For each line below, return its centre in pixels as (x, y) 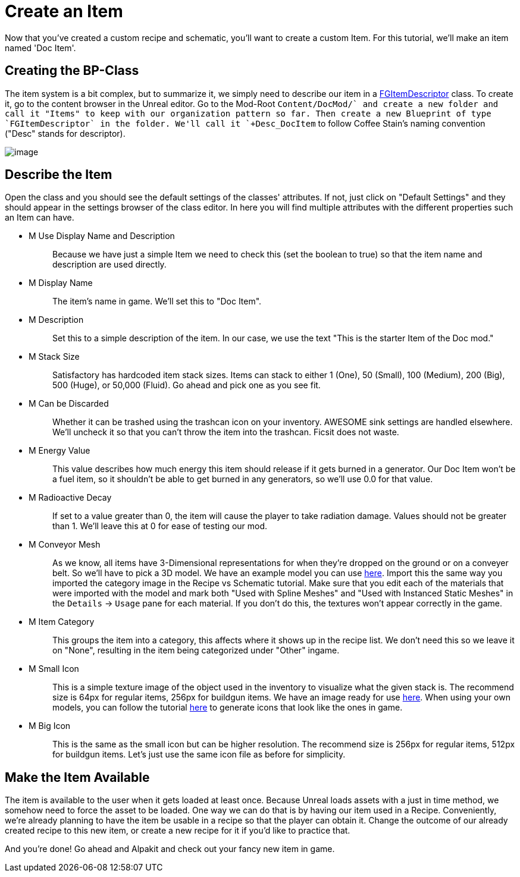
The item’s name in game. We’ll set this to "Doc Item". (157, 301)
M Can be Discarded (69, 404)
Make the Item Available (77, 777)
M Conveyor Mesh (65, 545)
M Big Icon (50, 726)
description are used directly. (109, 265)
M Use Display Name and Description (102, 236)
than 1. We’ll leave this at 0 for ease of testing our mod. (160, 526)
